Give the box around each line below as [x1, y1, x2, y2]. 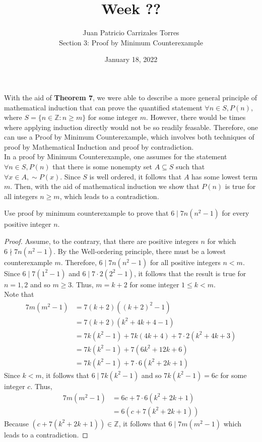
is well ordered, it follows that [89, 171, 182, 181]
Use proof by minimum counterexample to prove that [4, 208, 169, 218]
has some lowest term [191, 171, 257, 181]
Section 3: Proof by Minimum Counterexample [59, 37, 203, 47]
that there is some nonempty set [52, 161, 152, 172]
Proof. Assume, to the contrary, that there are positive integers [4, 236, 199, 246]
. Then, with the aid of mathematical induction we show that [10, 181, 200, 192]
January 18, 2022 [104, 54, 158, 65]
